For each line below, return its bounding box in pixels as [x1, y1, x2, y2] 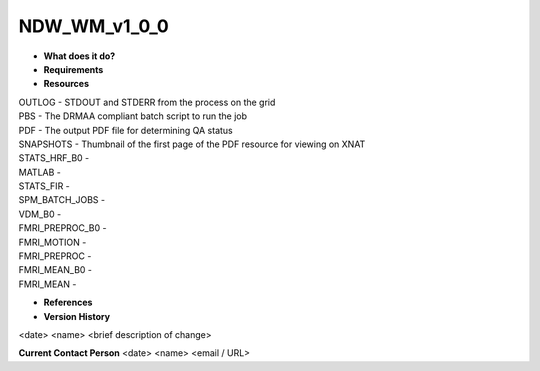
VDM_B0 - [18, 208, 62, 220]
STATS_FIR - [18, 180, 70, 192]
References [43, 296, 93, 309]
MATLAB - [18, 166, 62, 178]
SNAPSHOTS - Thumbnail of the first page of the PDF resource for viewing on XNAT [18, 138, 366, 150]
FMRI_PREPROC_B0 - [18, 222, 107, 234]
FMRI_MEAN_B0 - [18, 264, 93, 276]
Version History [43, 310, 110, 322]
